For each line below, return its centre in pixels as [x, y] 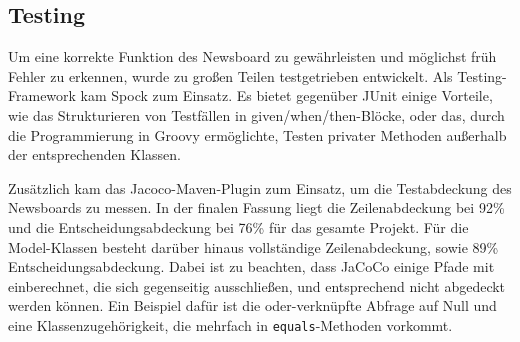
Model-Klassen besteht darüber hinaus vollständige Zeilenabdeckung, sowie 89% [253, 246]
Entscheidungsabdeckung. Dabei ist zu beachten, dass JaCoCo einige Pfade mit [251, 266]
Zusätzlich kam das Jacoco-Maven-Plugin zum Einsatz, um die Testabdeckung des [260, 187]
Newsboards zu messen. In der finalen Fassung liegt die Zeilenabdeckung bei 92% [256, 207]
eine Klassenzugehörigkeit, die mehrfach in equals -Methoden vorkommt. [230, 324]
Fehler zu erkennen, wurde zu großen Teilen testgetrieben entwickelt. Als [230, 75]
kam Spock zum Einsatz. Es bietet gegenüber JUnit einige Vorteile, [286, 95]
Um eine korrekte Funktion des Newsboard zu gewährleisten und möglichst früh [252, 56]
